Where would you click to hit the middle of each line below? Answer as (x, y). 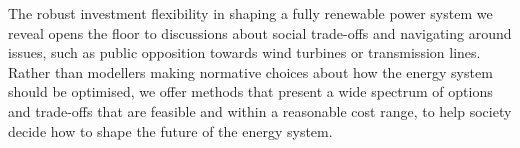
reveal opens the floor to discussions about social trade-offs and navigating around (260, 32)
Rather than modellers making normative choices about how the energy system (250, 71)
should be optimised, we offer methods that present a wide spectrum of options (250, 91)
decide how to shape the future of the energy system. (170, 130)
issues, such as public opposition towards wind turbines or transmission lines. (244, 52)
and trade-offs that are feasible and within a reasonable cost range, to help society (260, 110)
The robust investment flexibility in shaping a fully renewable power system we (250, 13)
